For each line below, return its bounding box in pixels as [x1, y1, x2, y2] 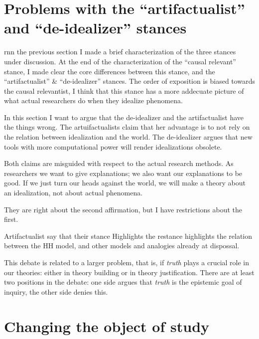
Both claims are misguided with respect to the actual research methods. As [4, 158, 234, 169]
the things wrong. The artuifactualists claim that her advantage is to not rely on [4, 122, 250, 132]
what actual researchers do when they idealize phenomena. [4, 95, 183, 106]
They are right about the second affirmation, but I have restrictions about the [4, 204, 242, 214]
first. [4, 214, 18, 224]
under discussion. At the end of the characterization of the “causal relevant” [4, 56, 236, 66]
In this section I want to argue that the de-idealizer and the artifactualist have [4, 112, 244, 122]
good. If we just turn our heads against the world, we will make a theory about [4, 177, 246, 188]
